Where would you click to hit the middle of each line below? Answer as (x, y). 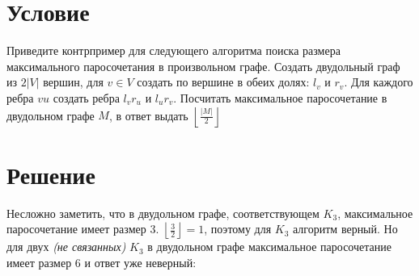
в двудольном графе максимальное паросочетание (269, 247)
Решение (51, 174)
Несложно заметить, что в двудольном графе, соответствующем (163, 213)
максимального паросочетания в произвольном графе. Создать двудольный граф (203, 66)
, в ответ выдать (148, 115)
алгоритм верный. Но (345, 229)
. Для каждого (379, 82)
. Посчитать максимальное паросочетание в (280, 97)
